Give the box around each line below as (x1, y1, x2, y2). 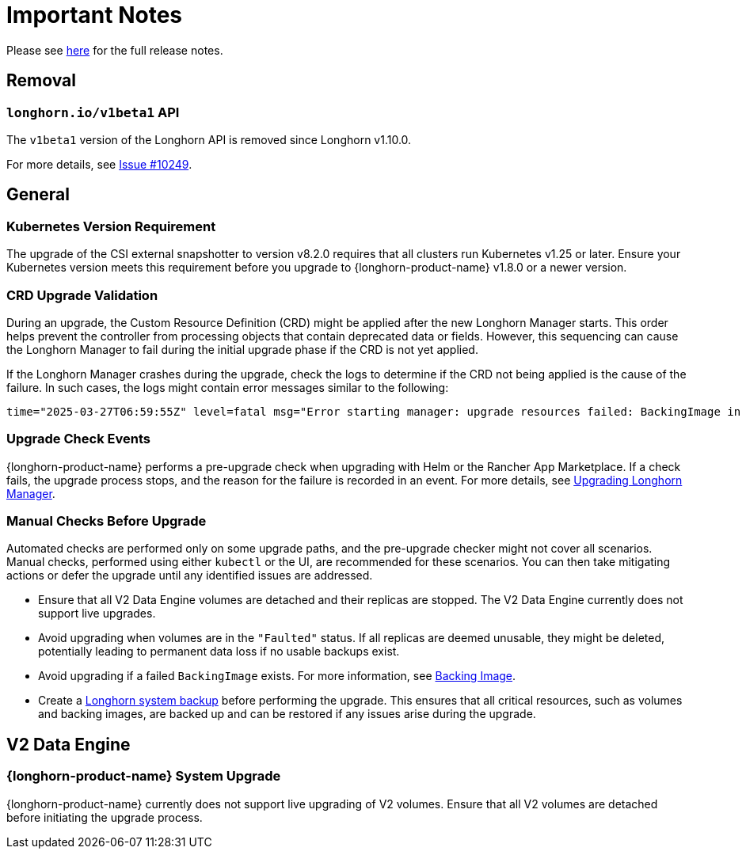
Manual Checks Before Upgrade (6, 513, 207, 530)
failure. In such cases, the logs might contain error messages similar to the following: (6, 380, 449, 394)
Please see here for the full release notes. (6, 43, 223, 57)
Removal (6, 70, 76, 91)
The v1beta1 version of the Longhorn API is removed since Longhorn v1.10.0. (6, 132, 412, 146)
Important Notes (6, 2, 183, 28)
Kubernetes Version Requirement (6, 218, 216, 234)
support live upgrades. (38, 606, 156, 621)
